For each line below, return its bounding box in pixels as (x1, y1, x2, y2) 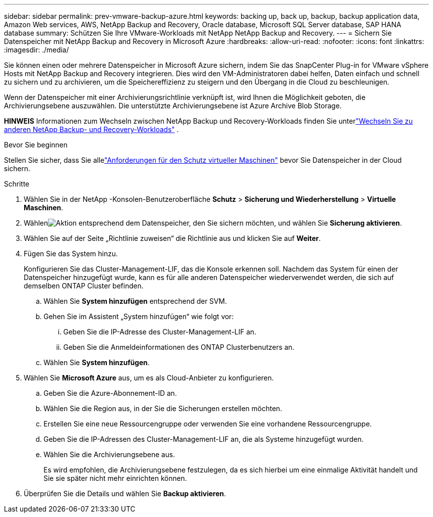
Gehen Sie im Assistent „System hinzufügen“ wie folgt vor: (43, 312, 234, 321)
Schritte (4, 180, 30, 188)
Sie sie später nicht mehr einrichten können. (43, 474, 187, 482)
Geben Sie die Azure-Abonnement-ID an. (43, 389, 177, 397)
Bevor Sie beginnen (4, 141, 68, 149)
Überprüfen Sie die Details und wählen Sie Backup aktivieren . (24, 489, 226, 498)
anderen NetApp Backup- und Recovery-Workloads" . (4, 125, 179, 134)
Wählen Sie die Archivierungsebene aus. (43, 450, 175, 459)
